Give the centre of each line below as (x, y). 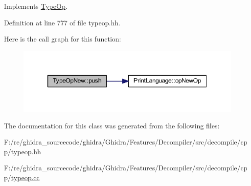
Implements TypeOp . (36, 6)
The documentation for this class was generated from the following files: (112, 125)
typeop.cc (25, 177)
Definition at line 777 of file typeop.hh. (62, 22)
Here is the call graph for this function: (63, 39)
